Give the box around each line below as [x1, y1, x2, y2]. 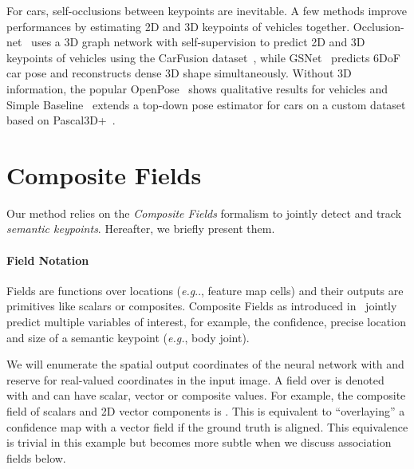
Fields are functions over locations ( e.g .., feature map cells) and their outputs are [6, 282, 404, 298]
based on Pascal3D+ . [6, 112, 116, 128]
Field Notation [6, 251, 89, 268]
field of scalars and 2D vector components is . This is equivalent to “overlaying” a [6, 403, 405, 420]
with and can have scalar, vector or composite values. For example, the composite [6, 387, 406, 404]
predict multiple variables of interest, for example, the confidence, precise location [6, 313, 406, 330]
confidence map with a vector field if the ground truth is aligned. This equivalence [6, 418, 408, 435]
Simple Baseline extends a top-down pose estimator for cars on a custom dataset [6, 96, 406, 112]
